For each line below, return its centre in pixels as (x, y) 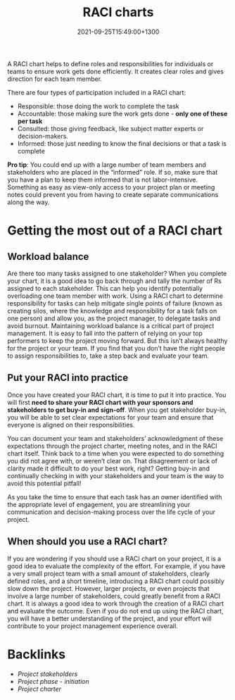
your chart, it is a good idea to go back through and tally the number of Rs (114, 281)
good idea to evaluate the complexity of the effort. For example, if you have (116, 566)
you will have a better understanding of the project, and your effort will (110, 618)
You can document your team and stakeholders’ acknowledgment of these (115, 438)
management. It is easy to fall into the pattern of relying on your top (105, 333)
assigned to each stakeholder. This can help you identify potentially (105, 288)
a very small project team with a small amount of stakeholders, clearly (108, 573)
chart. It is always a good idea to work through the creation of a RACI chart (115, 604)
